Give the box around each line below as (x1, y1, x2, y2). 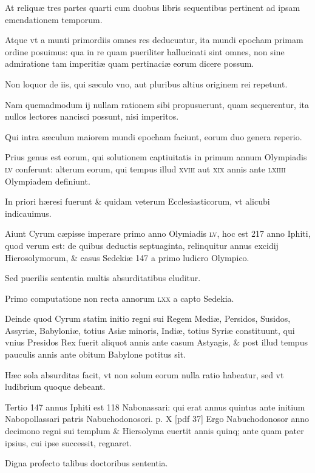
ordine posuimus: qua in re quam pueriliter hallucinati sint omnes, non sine (5, 45, 285, 58)
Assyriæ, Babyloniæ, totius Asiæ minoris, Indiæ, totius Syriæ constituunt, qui (5, 324, 295, 336)
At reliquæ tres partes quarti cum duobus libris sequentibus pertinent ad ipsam (5, 1, 300, 13)
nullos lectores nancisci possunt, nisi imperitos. (5, 110, 179, 123)
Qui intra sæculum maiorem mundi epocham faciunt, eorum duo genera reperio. (5, 130, 302, 143)
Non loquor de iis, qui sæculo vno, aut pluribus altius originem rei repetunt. (5, 77, 288, 90)
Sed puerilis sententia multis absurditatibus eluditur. (5, 271, 201, 284)
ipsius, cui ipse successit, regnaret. (5, 436, 132, 449)
